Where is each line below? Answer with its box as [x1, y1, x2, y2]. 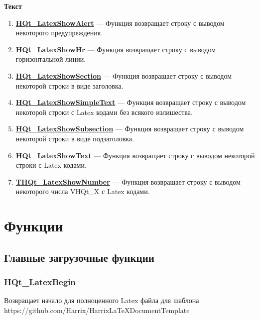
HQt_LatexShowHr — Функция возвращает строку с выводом [15, 44, 216, 54]
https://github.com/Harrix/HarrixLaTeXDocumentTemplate [4, 305, 190, 315]
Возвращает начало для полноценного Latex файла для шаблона [4, 295, 199, 306]
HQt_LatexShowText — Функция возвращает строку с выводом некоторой [15, 150, 255, 160]
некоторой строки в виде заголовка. [15, 80, 124, 91]
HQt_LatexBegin [4, 275, 76, 288]
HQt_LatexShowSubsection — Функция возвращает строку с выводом [15, 123, 244, 134]
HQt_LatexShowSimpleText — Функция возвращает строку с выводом [15, 97, 246, 107]
